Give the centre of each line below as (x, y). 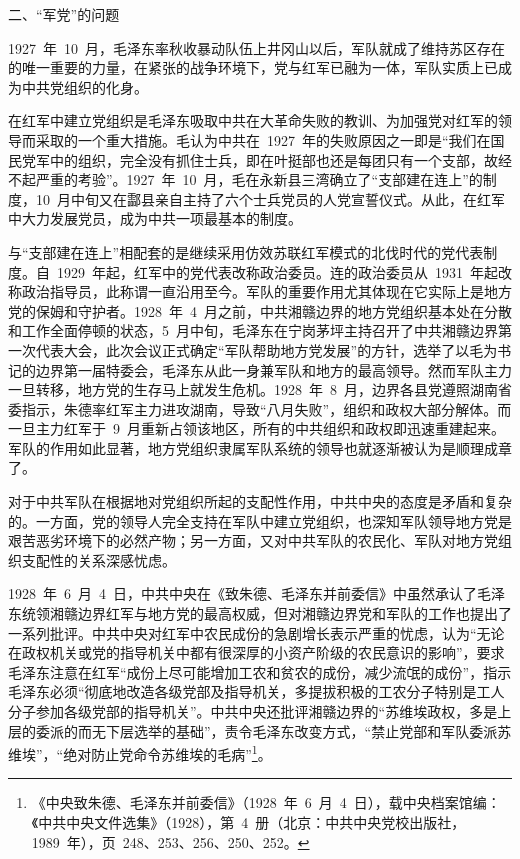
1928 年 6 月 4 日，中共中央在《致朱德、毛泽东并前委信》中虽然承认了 (242, 593)
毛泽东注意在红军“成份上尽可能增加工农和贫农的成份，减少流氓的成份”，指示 (260, 671)
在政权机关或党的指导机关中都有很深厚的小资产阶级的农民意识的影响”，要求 (256, 652)
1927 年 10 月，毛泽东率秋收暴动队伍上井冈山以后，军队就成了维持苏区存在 (256, 47)
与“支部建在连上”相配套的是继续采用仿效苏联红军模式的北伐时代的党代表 (246, 251)
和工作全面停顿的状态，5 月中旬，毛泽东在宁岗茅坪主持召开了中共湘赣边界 (253, 330)
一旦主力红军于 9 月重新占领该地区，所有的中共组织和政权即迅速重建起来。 (256, 428)
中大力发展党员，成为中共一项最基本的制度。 (155, 218)
